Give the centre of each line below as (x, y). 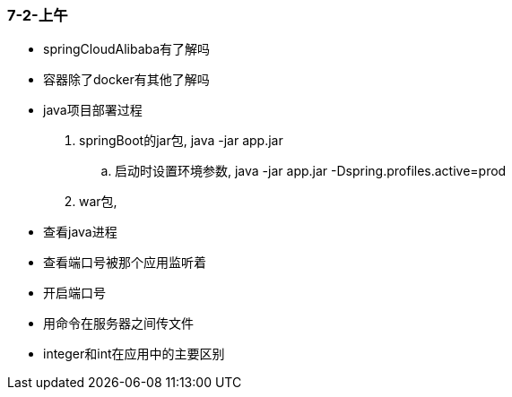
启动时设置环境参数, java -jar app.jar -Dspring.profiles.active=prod (311, 171)
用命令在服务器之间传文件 (118, 324)
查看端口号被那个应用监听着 (125, 263)
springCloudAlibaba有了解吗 (127, 49)
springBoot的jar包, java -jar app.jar (181, 141)
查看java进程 (80, 232)
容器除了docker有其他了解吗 (126, 80)
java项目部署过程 (93, 110)
